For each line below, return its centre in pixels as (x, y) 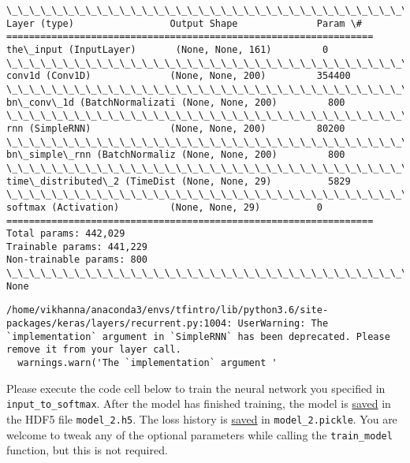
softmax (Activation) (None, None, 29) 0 (164, 207)
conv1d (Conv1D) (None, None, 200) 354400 (179, 76)
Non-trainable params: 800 (77, 260)
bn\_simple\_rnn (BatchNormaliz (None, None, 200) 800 (176, 155)
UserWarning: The (283, 324)
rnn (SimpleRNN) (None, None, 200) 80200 (176, 128)
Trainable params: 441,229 (77, 246)
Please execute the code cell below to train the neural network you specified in (196, 388)
